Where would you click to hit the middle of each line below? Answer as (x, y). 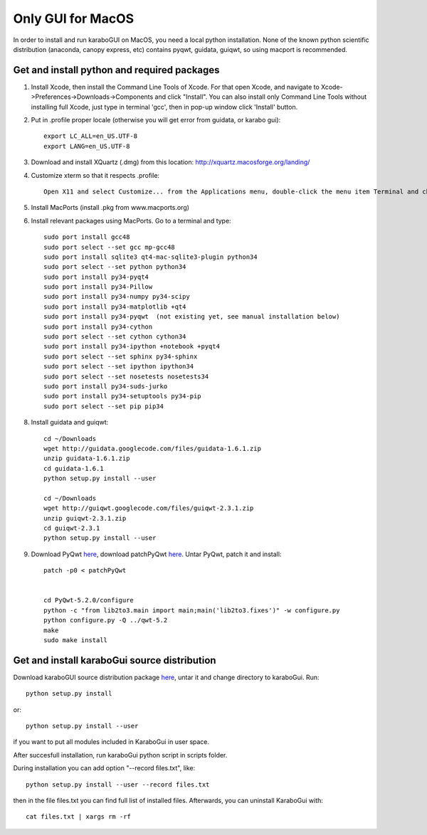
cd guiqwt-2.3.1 (72, 528)
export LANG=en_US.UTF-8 (87, 146)
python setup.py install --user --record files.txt (118, 785)
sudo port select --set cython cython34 (115, 337)
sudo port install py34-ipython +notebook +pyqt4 (132, 346)
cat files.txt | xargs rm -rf (79, 817)
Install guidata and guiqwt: (70, 422)
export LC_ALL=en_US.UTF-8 (91, 136)
